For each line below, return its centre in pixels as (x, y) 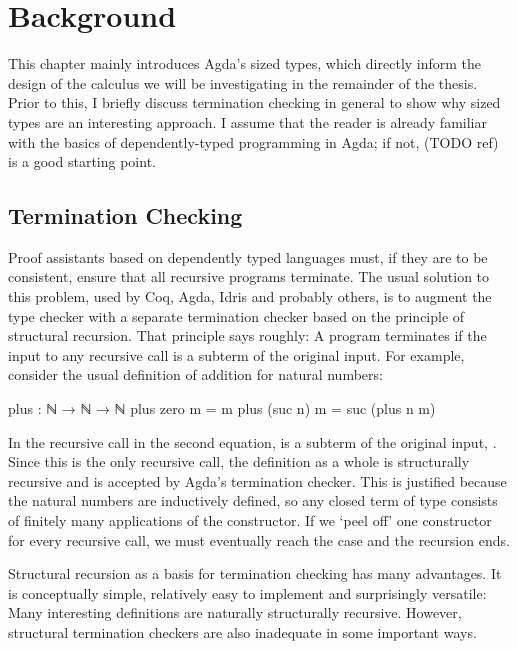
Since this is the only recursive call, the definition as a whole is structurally (239, 461)
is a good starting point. (82, 161)
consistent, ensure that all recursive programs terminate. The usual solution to (249, 276)
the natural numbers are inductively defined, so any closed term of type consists (253, 500)
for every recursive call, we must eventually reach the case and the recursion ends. (259, 539)
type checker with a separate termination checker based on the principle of (236, 315)
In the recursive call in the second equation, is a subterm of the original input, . (252, 441)
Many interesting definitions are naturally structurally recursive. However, (235, 612)
